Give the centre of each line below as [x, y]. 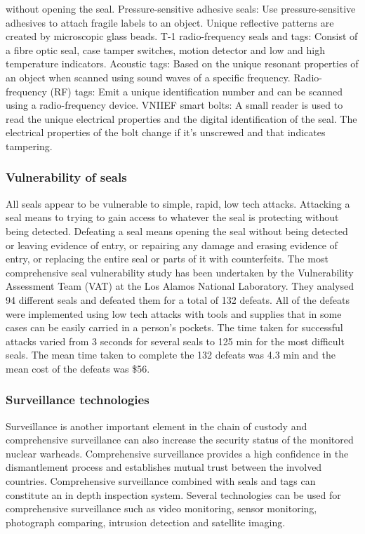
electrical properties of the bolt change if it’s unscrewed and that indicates [166, 132]
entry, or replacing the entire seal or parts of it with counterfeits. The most [167, 259]
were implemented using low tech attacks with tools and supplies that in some [174, 313]
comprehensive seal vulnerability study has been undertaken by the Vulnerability [180, 272]
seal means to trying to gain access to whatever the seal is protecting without [172, 217]
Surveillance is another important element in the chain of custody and [157, 426]
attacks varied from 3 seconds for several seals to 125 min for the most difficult [175, 341]
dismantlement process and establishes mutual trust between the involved [164, 467]
